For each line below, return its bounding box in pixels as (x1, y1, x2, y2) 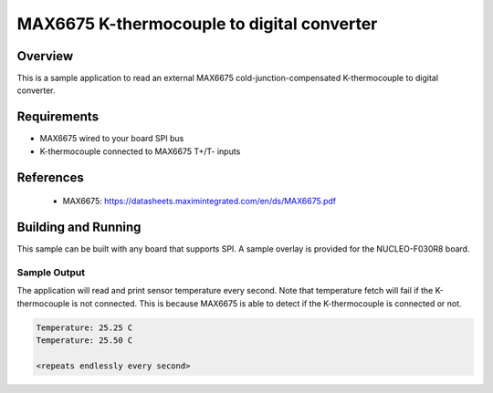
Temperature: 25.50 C (36, 335, 133, 346)
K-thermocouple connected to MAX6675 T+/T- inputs (39, 146, 241, 157)
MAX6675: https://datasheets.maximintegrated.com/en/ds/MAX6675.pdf (62, 196, 337, 207)
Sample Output (16, 265, 86, 278)
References (16, 170, 84, 185)
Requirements (16, 109, 100, 125)
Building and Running (16, 219, 142, 234)
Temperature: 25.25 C (36, 322, 133, 333)
